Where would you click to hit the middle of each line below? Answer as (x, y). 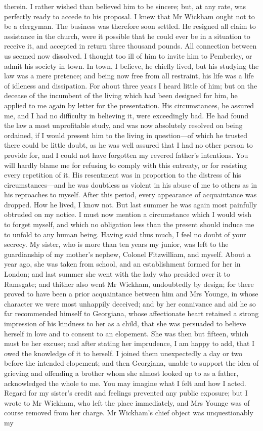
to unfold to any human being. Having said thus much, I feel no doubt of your (125, 234)
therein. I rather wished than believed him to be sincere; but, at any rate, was (125, 6)
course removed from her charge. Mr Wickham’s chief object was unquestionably (129, 413)
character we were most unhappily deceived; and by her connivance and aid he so (130, 303)
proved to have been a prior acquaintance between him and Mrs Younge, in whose (131, 294)
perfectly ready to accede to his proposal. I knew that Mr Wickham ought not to (129, 16)
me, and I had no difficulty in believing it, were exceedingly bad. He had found (126, 115)
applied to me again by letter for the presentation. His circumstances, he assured (129, 105)
